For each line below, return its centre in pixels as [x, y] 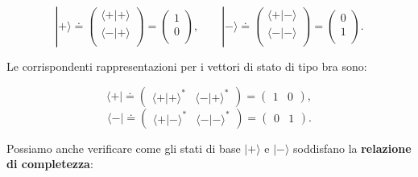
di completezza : [50, 164]
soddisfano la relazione [352, 148]
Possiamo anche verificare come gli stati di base [124, 148]
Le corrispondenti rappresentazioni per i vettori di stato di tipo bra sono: [187, 66]
